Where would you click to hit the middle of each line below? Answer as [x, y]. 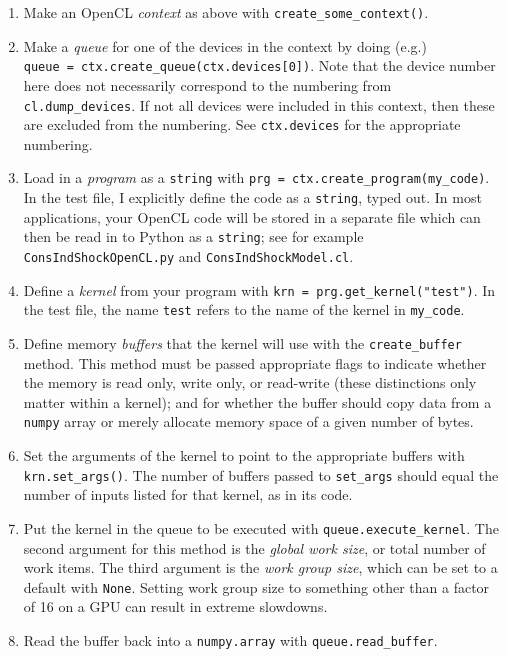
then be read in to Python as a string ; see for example [193, 236]
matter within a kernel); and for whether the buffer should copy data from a [257, 401]
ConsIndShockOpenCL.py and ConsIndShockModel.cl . [188, 255]
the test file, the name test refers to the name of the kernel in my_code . [244, 309]
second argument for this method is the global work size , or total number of [254, 547]
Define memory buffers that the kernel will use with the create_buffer [242, 342]
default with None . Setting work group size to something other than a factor [256, 586]
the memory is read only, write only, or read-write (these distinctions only [250, 382]
